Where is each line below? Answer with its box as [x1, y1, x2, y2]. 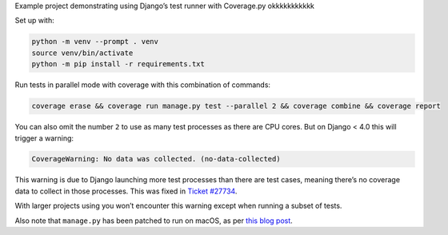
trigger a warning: [14, 133, 74, 143]
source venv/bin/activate [31, 48, 134, 58]
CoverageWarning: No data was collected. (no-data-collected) [31, 154, 281, 164]
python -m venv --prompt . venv [31, 37, 159, 46]
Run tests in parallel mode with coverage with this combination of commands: [14, 80, 271, 90]
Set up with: [14, 16, 55, 26]
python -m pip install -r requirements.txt [31, 60, 206, 69]
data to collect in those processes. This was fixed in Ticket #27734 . [14, 186, 238, 196]
